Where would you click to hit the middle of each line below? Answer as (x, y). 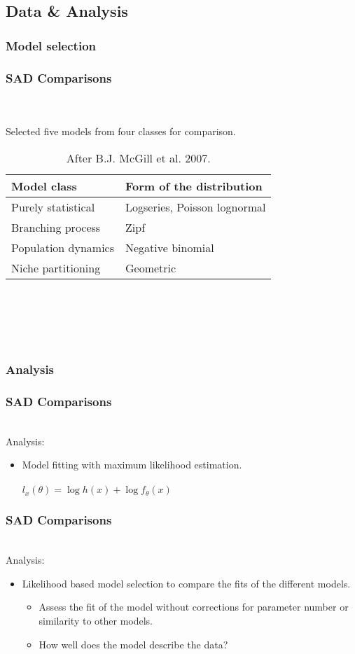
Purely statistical (53, 207)
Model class (44, 186)
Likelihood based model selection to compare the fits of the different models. (186, 583)
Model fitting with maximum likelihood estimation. (132, 465)
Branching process (56, 227)
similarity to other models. (96, 621)
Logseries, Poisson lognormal (196, 207)
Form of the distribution (194, 186)
